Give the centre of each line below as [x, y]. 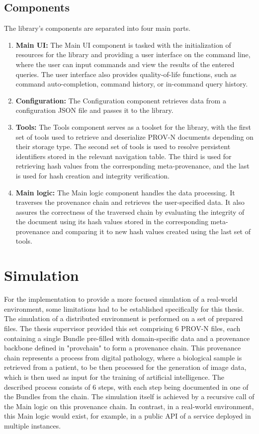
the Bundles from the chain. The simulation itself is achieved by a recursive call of [129, 396]
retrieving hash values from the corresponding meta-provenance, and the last [132, 166]
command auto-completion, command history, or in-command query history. [132, 84]
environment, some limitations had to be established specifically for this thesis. [124, 308]
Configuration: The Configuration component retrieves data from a [121, 100]
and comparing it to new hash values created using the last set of [151, 231]
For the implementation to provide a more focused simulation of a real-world [121, 299]
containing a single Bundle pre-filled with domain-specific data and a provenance [127, 338]
